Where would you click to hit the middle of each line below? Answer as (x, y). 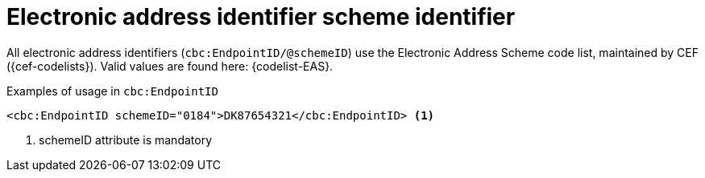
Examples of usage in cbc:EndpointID (112, 91)
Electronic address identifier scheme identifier (261, 17)
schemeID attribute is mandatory (126, 140)
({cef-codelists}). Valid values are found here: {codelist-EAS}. (170, 66)
